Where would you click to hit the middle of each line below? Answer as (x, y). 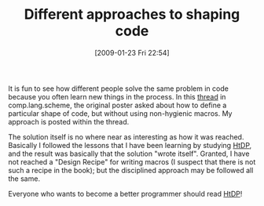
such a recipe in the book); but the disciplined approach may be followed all (131, 170)
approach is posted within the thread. (69, 121)
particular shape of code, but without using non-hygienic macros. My (120, 113)
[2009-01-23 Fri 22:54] (132, 52)
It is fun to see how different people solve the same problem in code (119, 89)
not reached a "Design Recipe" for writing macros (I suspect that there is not (132, 161)
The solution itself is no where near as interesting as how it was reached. (126, 137)
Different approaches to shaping (132, 14)
